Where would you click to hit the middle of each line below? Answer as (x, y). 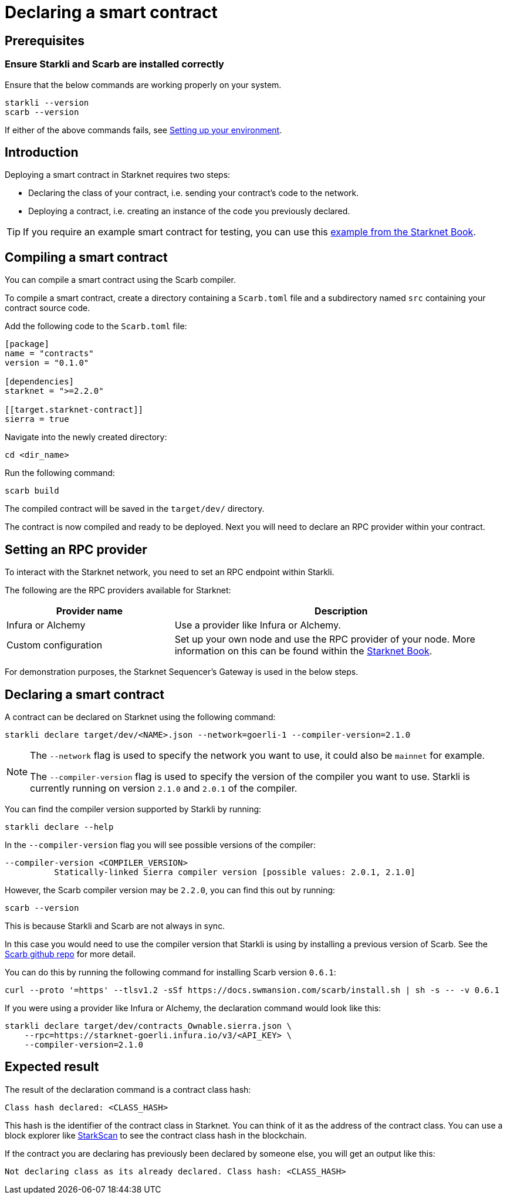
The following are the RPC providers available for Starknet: (118, 590)
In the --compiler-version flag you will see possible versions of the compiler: (160, 845)
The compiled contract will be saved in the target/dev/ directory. (135, 509)
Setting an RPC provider (76, 549)
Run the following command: (60, 473)
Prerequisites (45, 40)
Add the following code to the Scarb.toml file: (96, 326)
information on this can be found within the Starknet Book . (303, 651)
